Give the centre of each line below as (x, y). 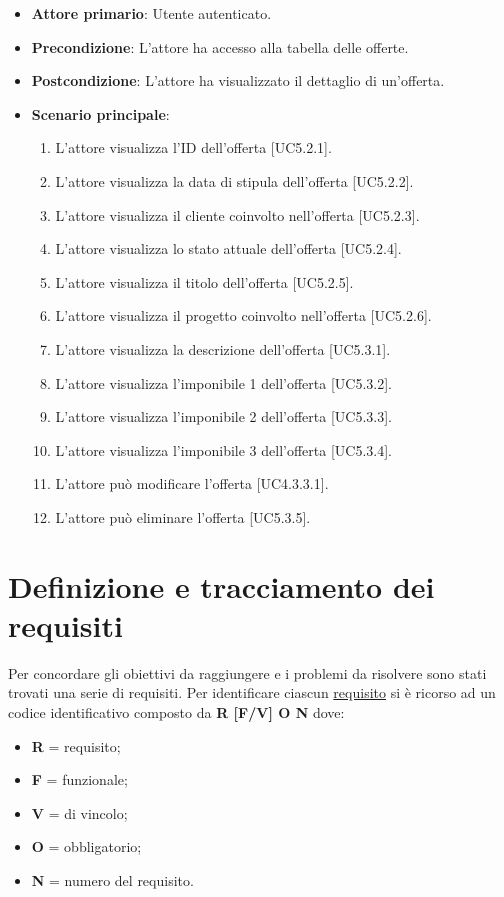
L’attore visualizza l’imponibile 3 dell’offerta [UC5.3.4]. (223, 449)
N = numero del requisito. (112, 879)
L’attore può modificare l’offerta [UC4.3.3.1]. (192, 483)
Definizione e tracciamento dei (221, 585)
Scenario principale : (100, 113)
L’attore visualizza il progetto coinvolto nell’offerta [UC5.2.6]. (243, 315)
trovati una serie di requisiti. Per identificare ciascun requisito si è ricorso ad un (252, 692)
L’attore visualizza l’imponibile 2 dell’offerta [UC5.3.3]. (223, 416)
